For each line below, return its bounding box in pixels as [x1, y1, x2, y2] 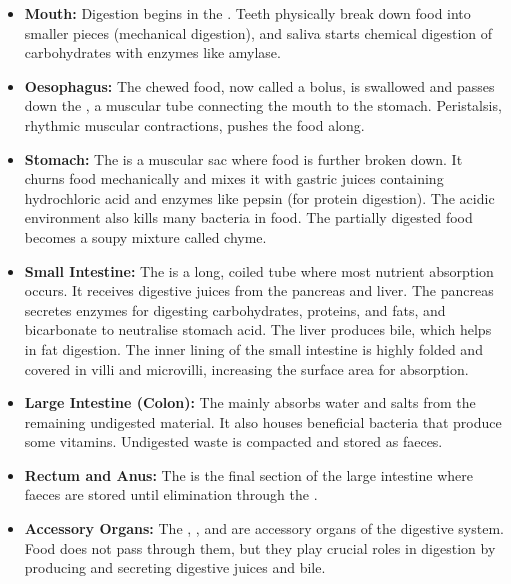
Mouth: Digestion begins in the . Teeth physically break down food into [24, 3, 471, 23]
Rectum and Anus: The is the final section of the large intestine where [24, 464, 473, 485]
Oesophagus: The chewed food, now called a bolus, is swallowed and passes [24, 75, 495, 96]
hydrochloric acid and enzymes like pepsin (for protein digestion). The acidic [24, 187, 495, 208]
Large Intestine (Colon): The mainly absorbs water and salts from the [24, 392, 476, 413]
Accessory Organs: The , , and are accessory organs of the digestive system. [24, 518, 504, 539]
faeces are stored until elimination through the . [24, 484, 318, 505]
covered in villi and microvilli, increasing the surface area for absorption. [24, 358, 469, 379]
